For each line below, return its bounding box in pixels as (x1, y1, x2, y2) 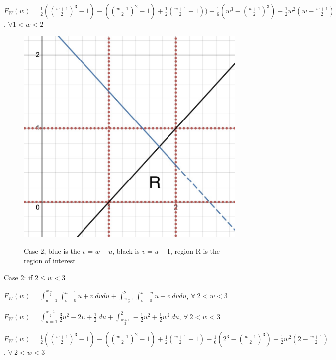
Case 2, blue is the (24, 245, 80, 256)
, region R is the (170, 245, 220, 256)
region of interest (24, 255, 76, 266)
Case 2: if (4, 272, 33, 283)
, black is (112, 245, 140, 256)
